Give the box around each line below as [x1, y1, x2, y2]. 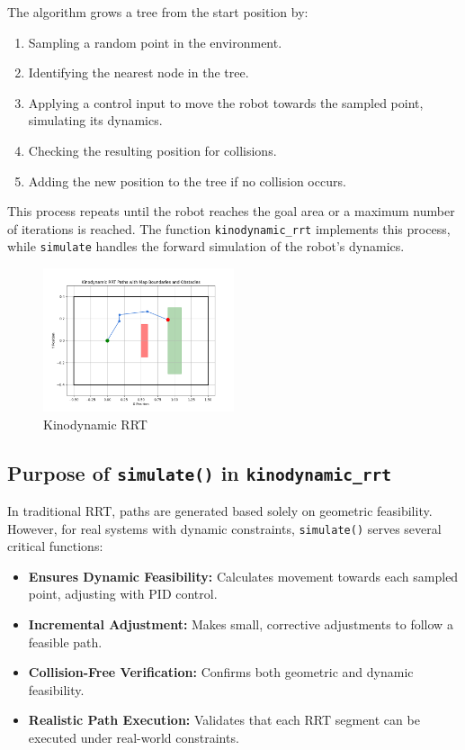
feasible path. [28, 632, 103, 651]
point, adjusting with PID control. [28, 584, 218, 603]
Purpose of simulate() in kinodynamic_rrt [7, 458, 391, 486]
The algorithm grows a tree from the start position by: [7, 3, 309, 21]
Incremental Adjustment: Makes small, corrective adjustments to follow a [28, 615, 453, 634]
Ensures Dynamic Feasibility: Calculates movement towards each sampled [28, 566, 459, 585]
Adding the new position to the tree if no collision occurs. [28, 171, 346, 190]
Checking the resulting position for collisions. [28, 140, 277, 159]
